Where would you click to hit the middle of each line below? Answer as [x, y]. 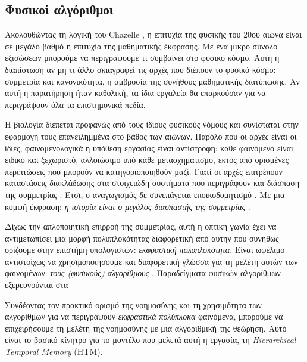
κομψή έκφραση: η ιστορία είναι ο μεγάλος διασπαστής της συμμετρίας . [128, 206]
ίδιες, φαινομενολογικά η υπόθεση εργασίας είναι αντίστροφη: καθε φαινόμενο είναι [149, 148]
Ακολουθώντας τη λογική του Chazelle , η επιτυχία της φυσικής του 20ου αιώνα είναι [153, 34]
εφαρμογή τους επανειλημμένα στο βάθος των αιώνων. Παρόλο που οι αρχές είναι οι [151, 136]
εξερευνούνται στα [37, 285]
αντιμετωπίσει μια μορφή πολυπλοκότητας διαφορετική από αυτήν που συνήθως [142, 238]
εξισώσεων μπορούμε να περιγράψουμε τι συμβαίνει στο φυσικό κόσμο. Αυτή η [142, 58]
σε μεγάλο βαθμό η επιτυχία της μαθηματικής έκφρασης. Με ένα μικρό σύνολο [141, 46]
